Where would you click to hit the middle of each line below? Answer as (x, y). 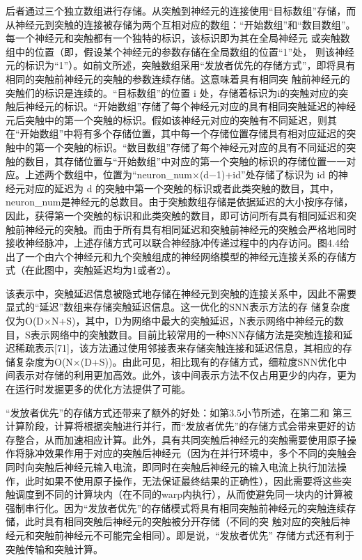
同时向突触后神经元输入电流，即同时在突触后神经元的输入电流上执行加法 (171, 467)
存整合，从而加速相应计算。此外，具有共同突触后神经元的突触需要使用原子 (176, 439)
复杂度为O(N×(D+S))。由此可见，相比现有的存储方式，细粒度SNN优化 (176, 361)
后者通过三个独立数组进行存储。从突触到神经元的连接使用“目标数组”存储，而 (181, 10)
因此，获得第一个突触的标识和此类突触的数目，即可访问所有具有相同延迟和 (176, 215)
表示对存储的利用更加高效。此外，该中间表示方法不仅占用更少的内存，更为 (186, 375)
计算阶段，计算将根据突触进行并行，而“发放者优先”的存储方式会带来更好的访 (181, 426)
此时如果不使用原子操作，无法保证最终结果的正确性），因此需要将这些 (183, 480)
